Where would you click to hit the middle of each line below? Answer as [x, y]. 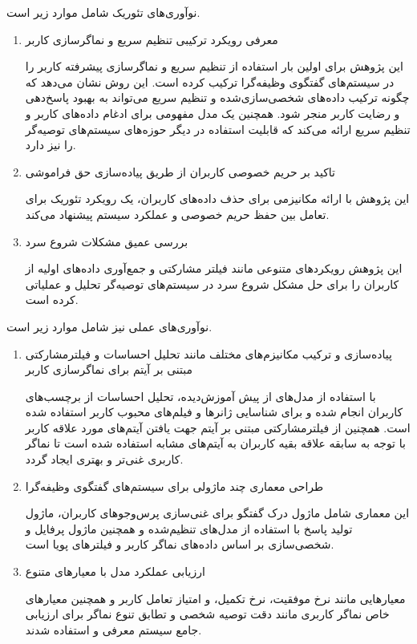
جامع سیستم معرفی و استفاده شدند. [113, 629]
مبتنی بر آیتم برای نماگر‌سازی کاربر [109, 369]
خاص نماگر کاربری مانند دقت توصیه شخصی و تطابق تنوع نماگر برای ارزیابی [207, 614]
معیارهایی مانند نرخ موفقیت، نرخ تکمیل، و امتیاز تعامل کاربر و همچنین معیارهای [215, 598]
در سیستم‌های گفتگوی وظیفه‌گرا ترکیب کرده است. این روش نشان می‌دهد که [210, 81]
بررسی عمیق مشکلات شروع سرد [107, 241]
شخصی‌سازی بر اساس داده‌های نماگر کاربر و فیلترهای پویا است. [180, 544]
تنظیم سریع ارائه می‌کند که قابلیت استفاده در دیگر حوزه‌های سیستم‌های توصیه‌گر [218, 129]
